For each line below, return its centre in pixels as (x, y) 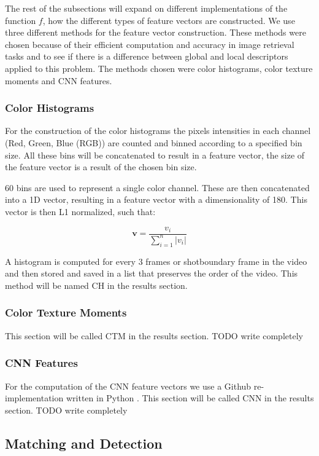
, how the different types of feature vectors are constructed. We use (169, 20)
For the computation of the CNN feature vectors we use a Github (128, 386)
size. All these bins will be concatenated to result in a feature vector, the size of (155, 155)
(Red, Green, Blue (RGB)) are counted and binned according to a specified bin (154, 142)
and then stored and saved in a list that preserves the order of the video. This (152, 273)
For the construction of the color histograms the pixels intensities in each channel (158, 131)
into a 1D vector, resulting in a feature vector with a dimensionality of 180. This (156, 199)
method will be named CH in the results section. (96, 285)
